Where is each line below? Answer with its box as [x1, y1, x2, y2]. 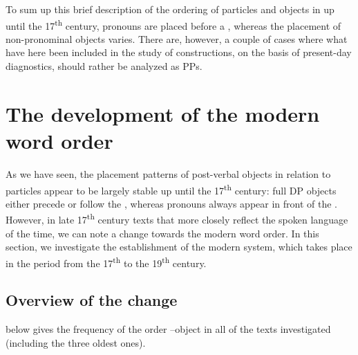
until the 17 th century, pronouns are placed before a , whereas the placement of [6, 16, 341, 33]
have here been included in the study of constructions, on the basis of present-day [6, 45, 352, 60]
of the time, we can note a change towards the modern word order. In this [6, 226, 319, 240]
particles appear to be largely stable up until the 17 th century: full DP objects [6, 181, 337, 197]
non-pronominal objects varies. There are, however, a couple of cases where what [6, 31, 348, 46]
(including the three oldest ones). [6, 335, 146, 349]
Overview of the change [6, 289, 178, 311]
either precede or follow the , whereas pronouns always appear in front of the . [6, 196, 338, 210]
